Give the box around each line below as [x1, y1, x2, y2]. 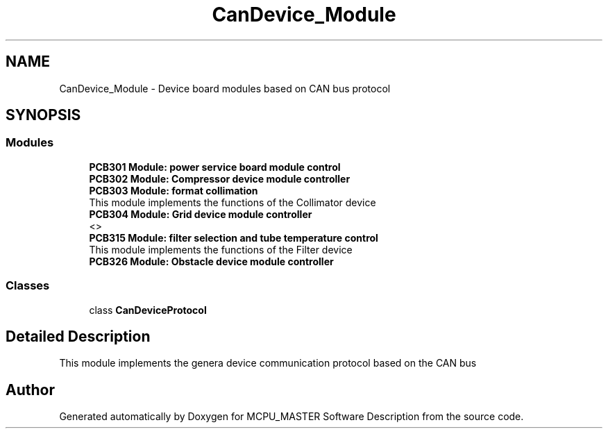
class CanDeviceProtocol [89, 303, 207, 316]
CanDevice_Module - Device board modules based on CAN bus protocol [59, 82, 391, 94]
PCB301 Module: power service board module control [89, 160, 341, 173]
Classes [6, 278, 50, 293]
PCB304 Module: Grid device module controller [89, 208, 312, 220]
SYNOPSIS [6, 106, 81, 124]
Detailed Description [6, 327, 151, 345]
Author [6, 381, 55, 399]
